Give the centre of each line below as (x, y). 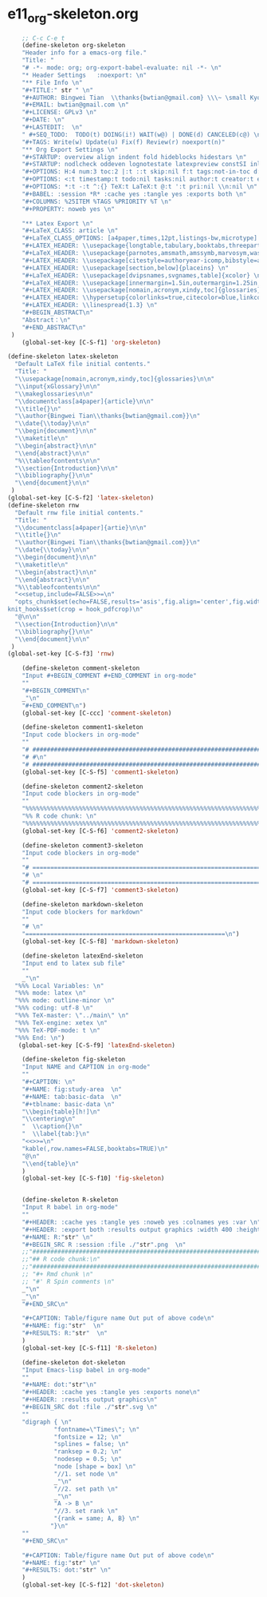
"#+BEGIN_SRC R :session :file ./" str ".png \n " (104, 1245)
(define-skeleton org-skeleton (74, 46)
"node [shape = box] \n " (95, 1467)
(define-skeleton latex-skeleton (63, 356)
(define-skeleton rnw (43, 505)
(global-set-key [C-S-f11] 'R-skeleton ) (90, 1348)
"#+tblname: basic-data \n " (68, 1104)
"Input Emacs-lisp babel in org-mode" (86, 1370)
